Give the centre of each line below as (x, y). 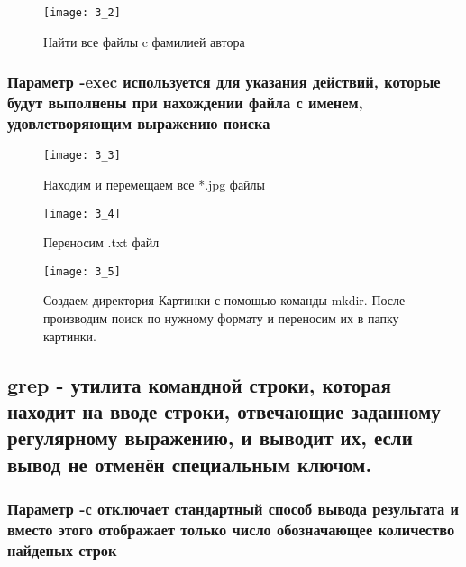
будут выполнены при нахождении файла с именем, (185, 102)
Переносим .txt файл (101, 242)
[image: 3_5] (82, 271)
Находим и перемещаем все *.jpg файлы (154, 184)
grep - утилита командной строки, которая (199, 384)
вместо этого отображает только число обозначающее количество (231, 530)
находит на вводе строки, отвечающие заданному (224, 411)
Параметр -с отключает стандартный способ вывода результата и (233, 509)
